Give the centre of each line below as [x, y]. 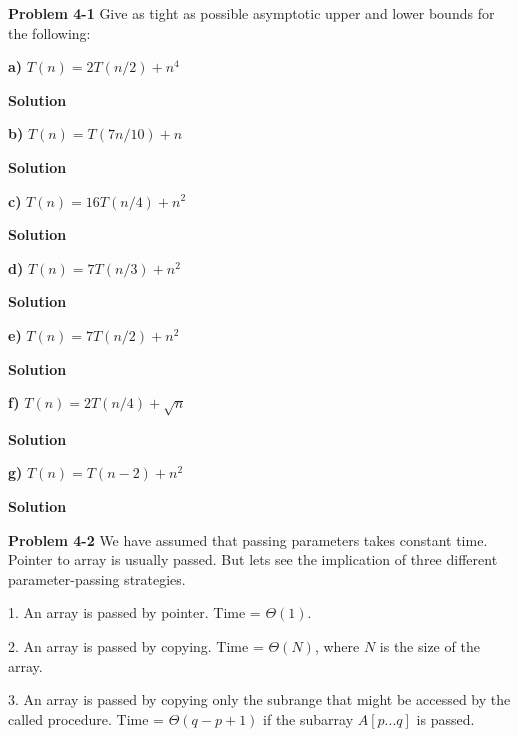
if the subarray [308, 718]
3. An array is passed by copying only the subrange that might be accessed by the [259, 699]
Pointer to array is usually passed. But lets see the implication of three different [253, 559]
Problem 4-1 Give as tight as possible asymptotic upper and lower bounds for [251, 13]
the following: [49, 32]
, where [337, 646]
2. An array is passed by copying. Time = [136, 646]
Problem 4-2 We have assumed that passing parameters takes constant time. [248, 539]
